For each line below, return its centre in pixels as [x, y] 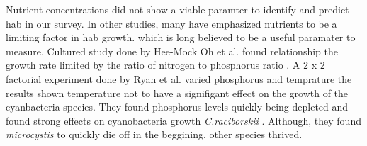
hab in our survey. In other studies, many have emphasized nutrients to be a [171, 23]
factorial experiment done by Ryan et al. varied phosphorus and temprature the [179, 78]
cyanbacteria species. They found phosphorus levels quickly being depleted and [177, 107]
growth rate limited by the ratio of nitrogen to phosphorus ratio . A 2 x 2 [165, 65]
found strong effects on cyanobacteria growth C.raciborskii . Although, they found [183, 120]
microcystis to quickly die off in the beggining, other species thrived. [154, 134]
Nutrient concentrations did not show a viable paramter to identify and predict [177, 9]
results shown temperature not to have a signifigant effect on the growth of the [177, 92]
